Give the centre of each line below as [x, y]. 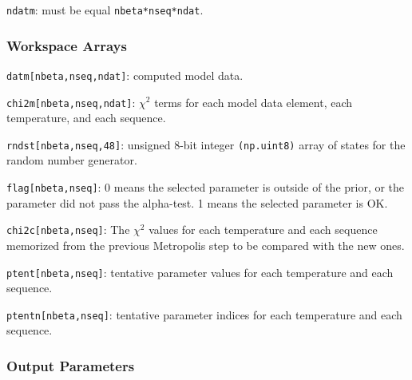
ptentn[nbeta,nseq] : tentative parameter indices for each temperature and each [204, 314]
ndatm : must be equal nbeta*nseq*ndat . [105, 10]
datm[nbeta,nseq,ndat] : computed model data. [125, 75]
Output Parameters [71, 365]
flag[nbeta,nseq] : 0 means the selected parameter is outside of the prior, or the [206, 187]
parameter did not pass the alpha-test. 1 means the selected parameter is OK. [197, 202]
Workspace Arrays [67, 45]
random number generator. [72, 160]
